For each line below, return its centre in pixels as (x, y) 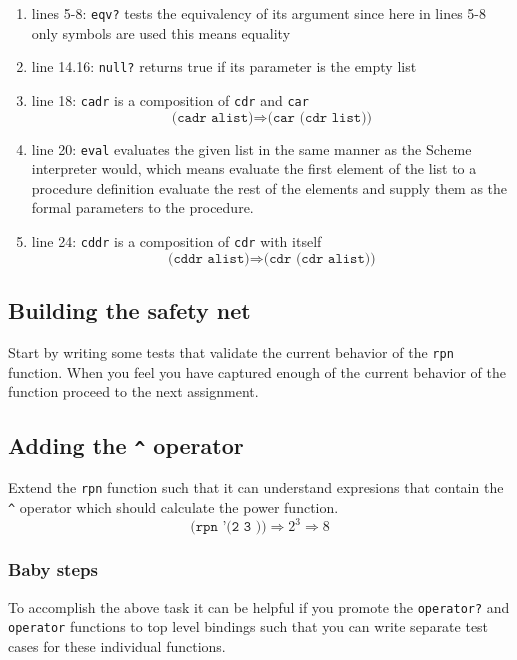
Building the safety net (129, 310)
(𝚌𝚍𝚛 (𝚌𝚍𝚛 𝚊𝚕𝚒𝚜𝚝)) (319, 258)
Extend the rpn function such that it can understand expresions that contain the (256, 487)
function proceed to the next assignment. (133, 391)
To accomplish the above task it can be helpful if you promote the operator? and (259, 606)
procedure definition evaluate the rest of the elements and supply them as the (269, 187)
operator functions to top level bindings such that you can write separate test (248, 626)
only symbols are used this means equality (161, 32)
